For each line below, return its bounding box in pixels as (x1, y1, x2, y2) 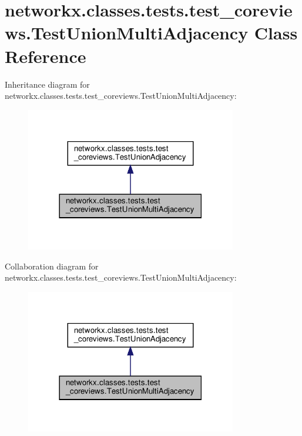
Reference (5, 44, 86, 68)
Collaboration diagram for (5, 259, 99, 272)
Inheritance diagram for (5, 78, 90, 90)
